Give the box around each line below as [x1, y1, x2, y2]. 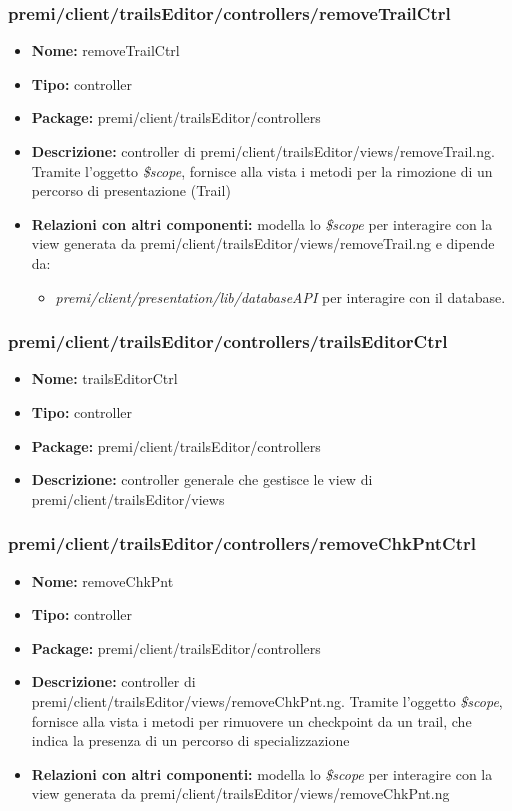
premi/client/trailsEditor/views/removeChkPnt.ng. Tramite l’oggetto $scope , [31, 690, 503, 711]
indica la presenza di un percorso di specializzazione [31, 730, 350, 751]
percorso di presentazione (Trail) [31, 180, 231, 201]
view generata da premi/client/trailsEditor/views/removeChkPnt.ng [31, 783, 450, 804]
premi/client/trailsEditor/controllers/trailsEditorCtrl [8, 329, 448, 354]
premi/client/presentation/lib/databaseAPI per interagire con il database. [55, 286, 506, 307]
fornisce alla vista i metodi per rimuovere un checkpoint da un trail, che [31, 710, 472, 731]
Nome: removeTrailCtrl [31, 40, 180, 61]
